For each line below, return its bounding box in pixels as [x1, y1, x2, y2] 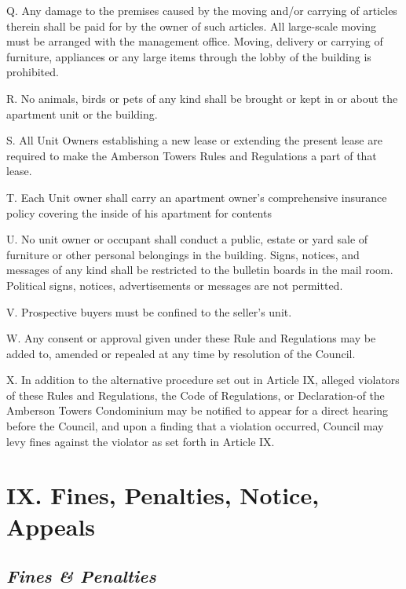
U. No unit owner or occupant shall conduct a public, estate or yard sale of [6, 231, 368, 247]
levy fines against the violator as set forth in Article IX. [6, 433, 275, 449]
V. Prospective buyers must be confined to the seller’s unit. [6, 303, 292, 320]
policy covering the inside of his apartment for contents [6, 204, 272, 221]
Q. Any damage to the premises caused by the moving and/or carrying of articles [6, 2, 397, 18]
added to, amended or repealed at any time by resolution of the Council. [6, 345, 356, 361]
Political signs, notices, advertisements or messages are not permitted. [6, 276, 343, 293]
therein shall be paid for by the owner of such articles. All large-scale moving [6, 17, 377, 34]
